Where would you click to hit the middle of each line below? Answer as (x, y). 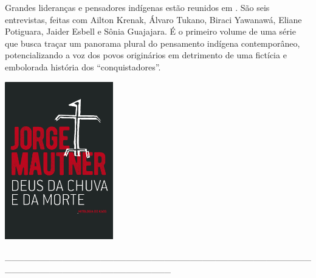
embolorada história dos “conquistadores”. (83, 66)
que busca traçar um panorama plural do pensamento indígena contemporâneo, (153, 43)
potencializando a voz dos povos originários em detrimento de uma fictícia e (146, 55)
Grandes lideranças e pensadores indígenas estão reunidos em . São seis (137, 7)
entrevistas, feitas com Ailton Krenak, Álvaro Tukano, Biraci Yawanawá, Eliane (153, 19)
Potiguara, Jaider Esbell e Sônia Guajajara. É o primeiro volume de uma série (150, 31)
